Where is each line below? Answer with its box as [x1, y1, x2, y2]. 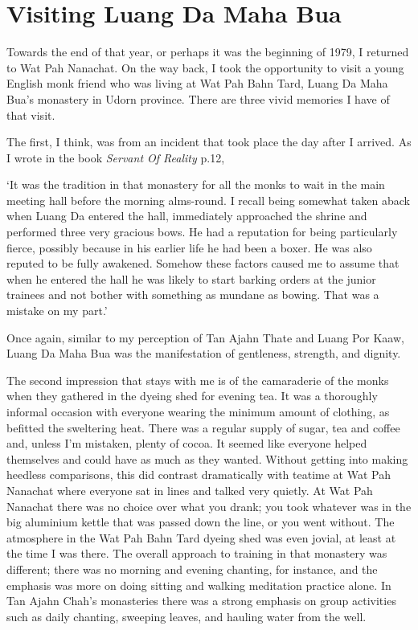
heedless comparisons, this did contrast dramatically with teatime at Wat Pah [6, 466, 391, 483]
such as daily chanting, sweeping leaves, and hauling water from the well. [6, 607, 367, 624]
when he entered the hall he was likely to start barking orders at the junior [6, 270, 376, 287]
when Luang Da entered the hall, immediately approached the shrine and [6, 207, 367, 224]
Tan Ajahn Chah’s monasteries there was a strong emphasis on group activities [6, 592, 396, 609]
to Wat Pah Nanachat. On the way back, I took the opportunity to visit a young [6, 59, 404, 76]
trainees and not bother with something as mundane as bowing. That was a [6, 286, 379, 303]
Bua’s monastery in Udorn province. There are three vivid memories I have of [6, 90, 390, 107]
